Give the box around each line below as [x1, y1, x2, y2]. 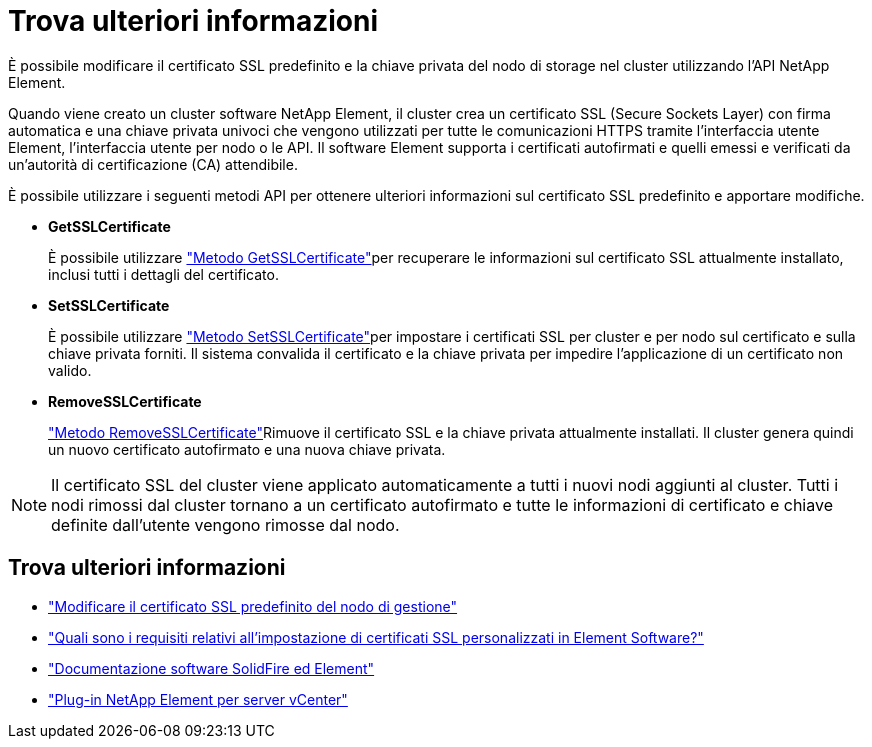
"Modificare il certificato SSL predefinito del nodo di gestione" [48, 597, 458, 615]
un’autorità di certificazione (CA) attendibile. [8, 155, 298, 173]
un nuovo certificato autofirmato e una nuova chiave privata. [48, 440, 446, 458]
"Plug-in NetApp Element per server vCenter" [48, 690, 348, 708]
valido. [48, 361, 92, 379]
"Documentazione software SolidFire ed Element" [48, 659, 375, 677]
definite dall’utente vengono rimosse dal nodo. [51, 514, 400, 535]
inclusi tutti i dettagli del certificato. [48, 265, 279, 283]
